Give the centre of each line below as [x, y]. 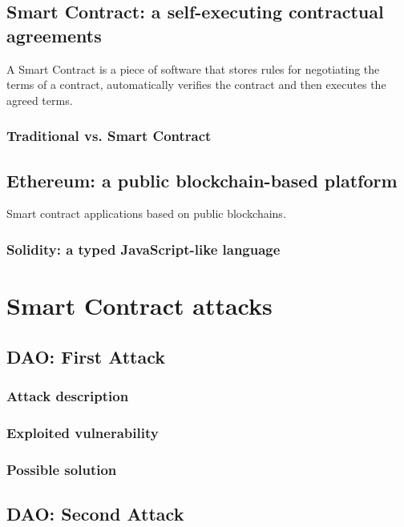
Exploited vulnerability [83, 432]
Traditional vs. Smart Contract [109, 136]
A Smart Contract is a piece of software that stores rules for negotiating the [193, 68]
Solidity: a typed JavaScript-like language [143, 249]
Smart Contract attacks [139, 306]
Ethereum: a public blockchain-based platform [202, 180]
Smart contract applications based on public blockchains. [146, 213]
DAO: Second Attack [95, 513]
